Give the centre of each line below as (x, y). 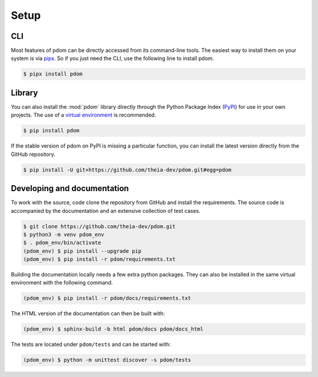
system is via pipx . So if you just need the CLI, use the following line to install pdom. (112, 58)
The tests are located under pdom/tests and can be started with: (91, 345)
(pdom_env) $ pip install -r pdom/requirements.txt (100, 259)
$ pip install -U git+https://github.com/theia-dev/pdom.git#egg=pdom (127, 170)
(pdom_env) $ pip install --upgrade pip (82, 251)
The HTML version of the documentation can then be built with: (88, 313)
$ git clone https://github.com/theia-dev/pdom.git (100, 226)
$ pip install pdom (51, 131)
